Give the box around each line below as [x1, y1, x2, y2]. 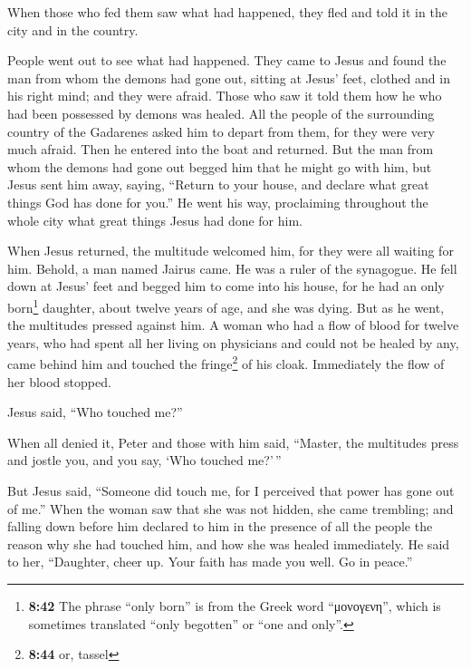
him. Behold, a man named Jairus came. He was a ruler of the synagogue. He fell [7, 258, 457, 277]
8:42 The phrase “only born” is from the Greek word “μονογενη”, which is [28, 596, 441, 615]
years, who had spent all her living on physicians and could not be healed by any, [7, 333, 459, 352]
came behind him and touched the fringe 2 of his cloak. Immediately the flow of [7, 352, 445, 373]
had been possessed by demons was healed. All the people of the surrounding [7, 103, 435, 122]
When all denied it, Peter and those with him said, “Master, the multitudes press [7, 432, 459, 451]
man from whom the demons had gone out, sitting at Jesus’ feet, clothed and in [7, 68, 450, 87]
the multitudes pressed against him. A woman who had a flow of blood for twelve [7, 315, 459, 334]
